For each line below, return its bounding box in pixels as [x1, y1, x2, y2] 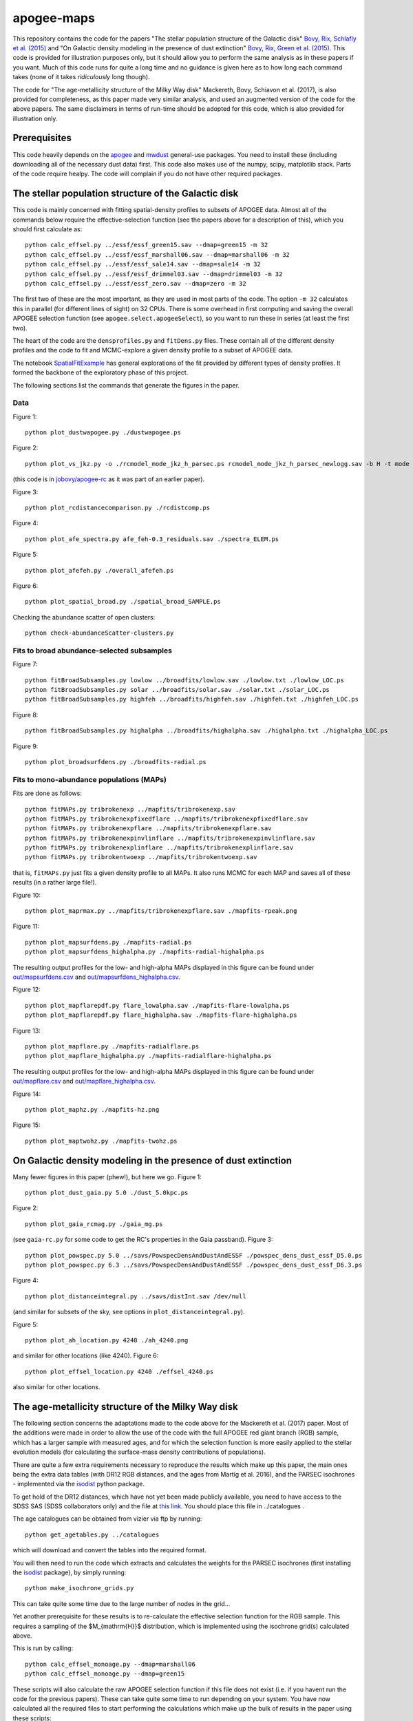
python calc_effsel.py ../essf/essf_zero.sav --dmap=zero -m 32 [25, 279, 247, 287]
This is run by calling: [12, 1644, 74, 1652]
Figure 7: [12, 660, 38, 668]
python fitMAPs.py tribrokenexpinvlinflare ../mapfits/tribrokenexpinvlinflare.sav [25, 834, 316, 842]
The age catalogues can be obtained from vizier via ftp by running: [12, 1514, 202, 1523]
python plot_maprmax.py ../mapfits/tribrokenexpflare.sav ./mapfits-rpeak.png [25, 907, 297, 915]
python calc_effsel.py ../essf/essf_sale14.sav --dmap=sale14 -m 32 [25, 260, 261, 268]
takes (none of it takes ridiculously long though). [12, 73, 151, 81]
